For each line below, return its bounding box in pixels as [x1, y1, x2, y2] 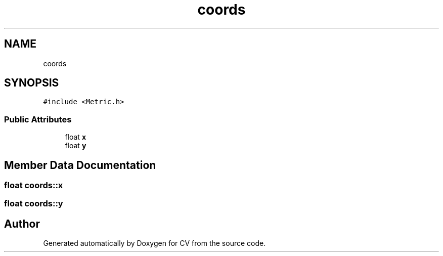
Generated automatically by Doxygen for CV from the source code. [43, 239, 266, 248]
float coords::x [4, 180, 63, 191]
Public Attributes [4, 114, 72, 124]
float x [65, 133, 86, 142]
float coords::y [4, 198, 63, 209]
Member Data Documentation [4, 158, 156, 172]
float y [65, 141, 86, 150]
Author [4, 217, 40, 230]
